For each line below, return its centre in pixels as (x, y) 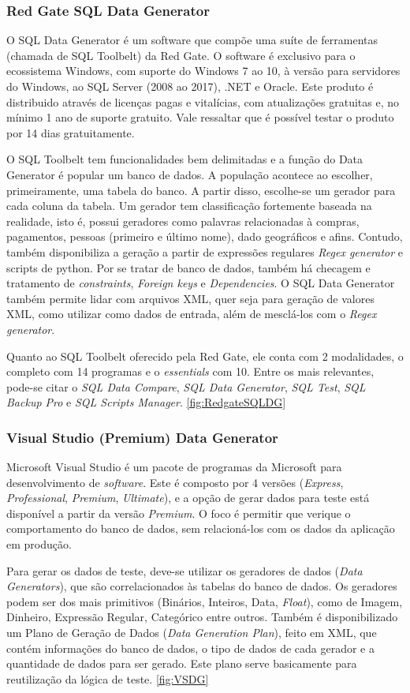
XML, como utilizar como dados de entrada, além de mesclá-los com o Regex (192, 314)
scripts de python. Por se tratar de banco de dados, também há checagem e (188, 267)
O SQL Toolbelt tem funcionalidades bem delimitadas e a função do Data (185, 159)
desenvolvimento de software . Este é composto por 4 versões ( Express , (175, 482)
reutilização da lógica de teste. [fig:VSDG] (108, 678)
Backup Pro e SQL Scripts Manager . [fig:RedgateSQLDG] (146, 402)
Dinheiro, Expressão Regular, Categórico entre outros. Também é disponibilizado (202, 617)
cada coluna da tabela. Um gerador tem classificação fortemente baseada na (189, 206)
